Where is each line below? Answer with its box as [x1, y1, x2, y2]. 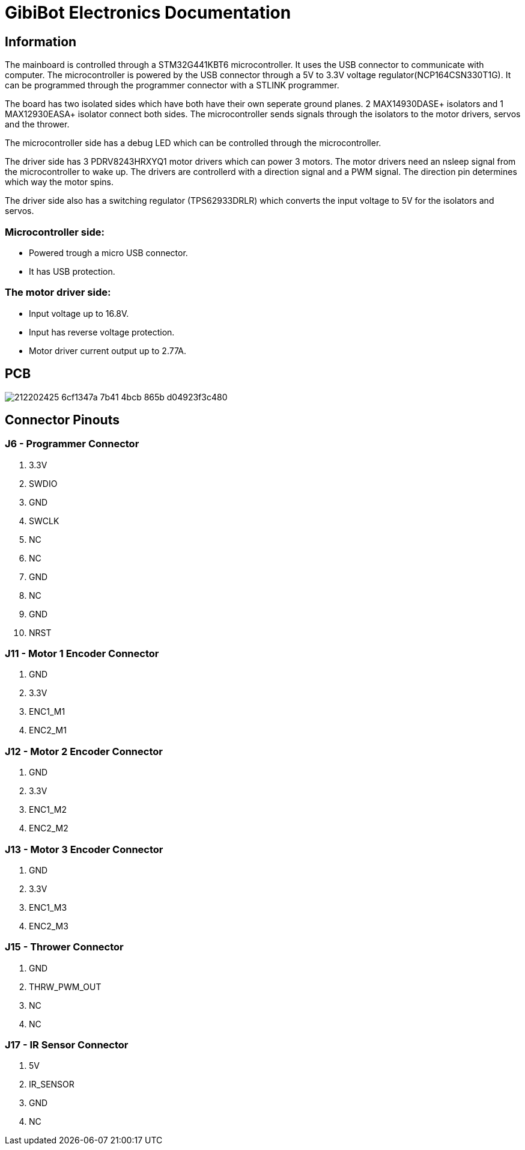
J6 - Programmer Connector [5, 438, 139, 450]
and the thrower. [5, 119, 70, 130]
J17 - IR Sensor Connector [5, 1039, 129, 1051]
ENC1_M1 [29, 706, 65, 717]
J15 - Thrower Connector [5, 941, 124, 953]
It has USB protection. [29, 266, 115, 277]
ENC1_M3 [29, 902, 67, 913]
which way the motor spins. [5, 177, 114, 188]
